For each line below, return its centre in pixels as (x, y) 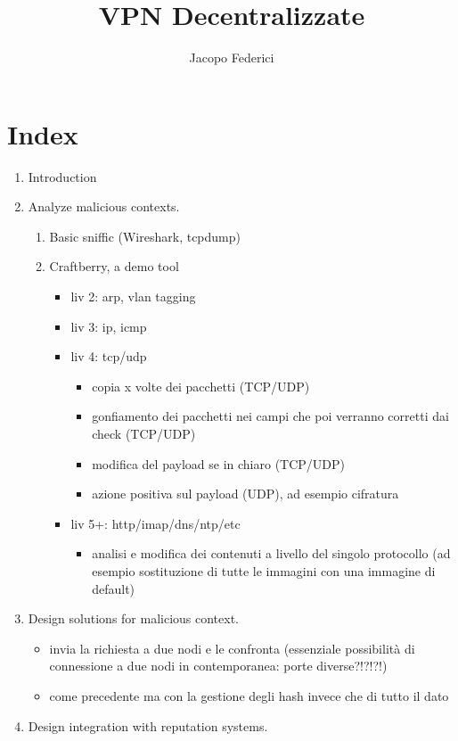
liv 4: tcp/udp (109, 356)
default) (114, 588)
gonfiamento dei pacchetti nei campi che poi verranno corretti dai (270, 416)
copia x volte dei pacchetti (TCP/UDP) (201, 386)
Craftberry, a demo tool (114, 266)
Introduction (62, 176)
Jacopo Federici (232, 58)
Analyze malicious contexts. (104, 206)
